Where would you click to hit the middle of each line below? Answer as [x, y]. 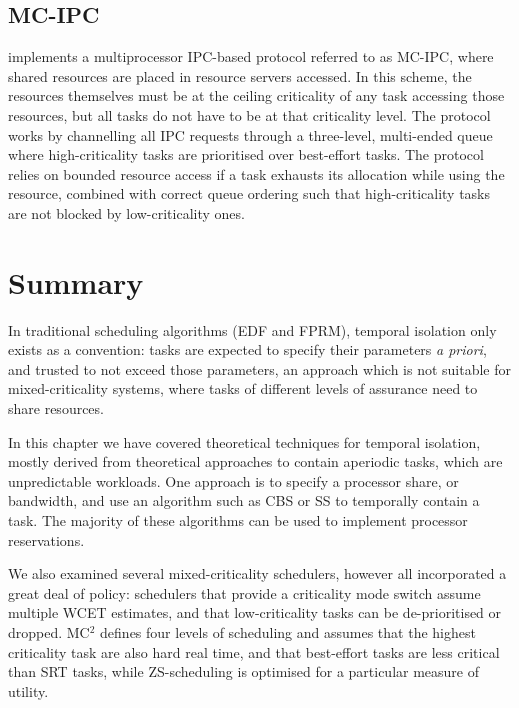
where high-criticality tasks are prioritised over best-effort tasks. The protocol [246, 154]
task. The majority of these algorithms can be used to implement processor [238, 520]
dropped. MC [49, 631]
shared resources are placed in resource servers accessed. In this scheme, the [240, 75]
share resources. [56, 408]
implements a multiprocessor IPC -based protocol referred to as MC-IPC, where [251, 56]
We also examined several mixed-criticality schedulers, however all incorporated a [257, 573]
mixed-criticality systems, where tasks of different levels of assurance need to [243, 388]
